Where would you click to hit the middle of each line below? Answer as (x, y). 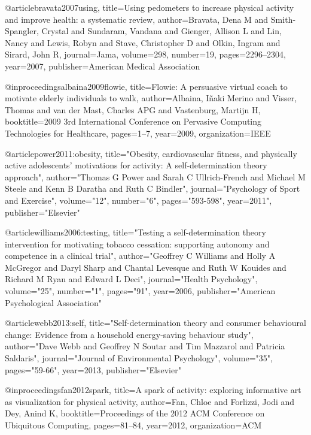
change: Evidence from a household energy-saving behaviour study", (129, 334)
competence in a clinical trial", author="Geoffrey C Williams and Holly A (140, 256)
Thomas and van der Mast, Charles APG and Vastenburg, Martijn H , (133, 109)
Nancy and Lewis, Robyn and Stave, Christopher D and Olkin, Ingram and (143, 42)
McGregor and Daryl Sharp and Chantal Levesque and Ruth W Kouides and (146, 267)
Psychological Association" (53, 302)
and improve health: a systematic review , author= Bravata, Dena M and (137, 19)
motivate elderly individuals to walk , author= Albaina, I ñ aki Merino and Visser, (151, 98)
